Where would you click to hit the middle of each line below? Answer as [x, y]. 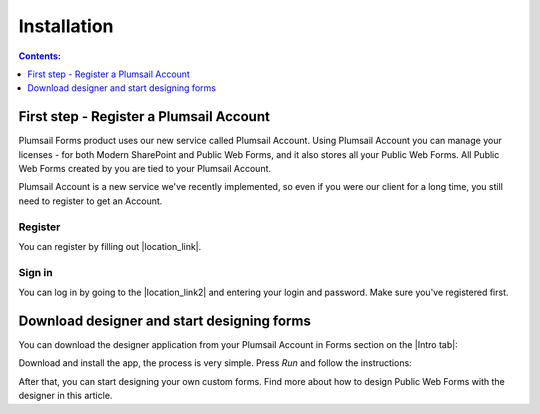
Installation [66, 26]
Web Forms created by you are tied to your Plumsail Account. [145, 169]
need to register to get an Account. [90, 201]
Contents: [40, 56]
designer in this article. [65, 396]
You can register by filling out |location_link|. [110, 246]
